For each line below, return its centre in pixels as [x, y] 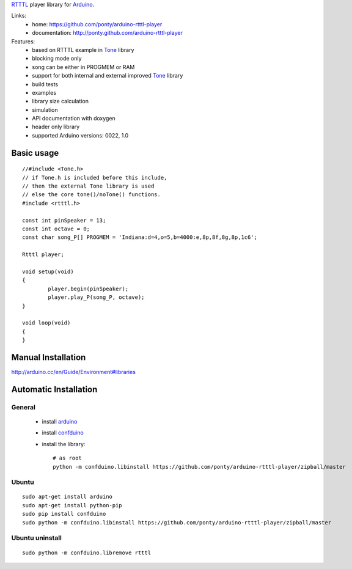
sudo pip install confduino [64, 514]
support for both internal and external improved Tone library [108, 76]
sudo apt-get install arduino [68, 497]
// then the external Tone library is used [88, 186]
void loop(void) [46, 323]
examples [44, 92]
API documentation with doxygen [74, 119]
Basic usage [35, 153]
